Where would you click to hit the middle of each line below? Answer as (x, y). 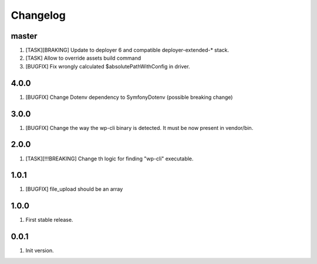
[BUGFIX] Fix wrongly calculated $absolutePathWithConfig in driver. (108, 66)
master (24, 36)
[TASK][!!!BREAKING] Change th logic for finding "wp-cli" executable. (109, 159)
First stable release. (49, 220)
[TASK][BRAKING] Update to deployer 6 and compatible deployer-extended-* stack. (127, 50)
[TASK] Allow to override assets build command (83, 58)
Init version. (40, 251)
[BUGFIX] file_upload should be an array (74, 189)
